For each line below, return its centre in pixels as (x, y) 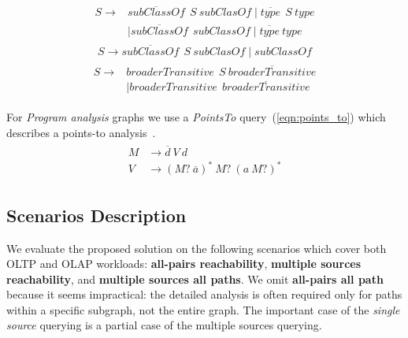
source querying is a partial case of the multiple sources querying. (164, 325)
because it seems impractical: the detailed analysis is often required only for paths (204, 294)
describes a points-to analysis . (81, 132)
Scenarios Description (96, 215)
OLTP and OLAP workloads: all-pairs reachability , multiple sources (184, 264)
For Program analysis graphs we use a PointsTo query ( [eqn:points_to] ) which (196, 117)
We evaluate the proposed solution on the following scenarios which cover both (197, 248)
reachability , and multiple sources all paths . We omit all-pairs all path (195, 279)
